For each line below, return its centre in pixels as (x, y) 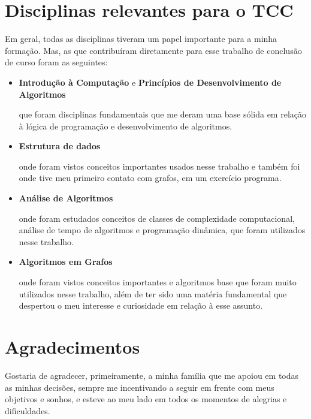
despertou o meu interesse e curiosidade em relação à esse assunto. (141, 305)
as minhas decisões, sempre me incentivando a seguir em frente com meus (140, 387)
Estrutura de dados (60, 146)
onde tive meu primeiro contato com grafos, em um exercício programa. (150, 178)
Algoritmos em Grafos (66, 262)
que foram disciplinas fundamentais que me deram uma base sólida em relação (162, 114)
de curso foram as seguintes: (56, 62)
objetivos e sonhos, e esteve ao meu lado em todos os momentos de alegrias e (146, 399)
